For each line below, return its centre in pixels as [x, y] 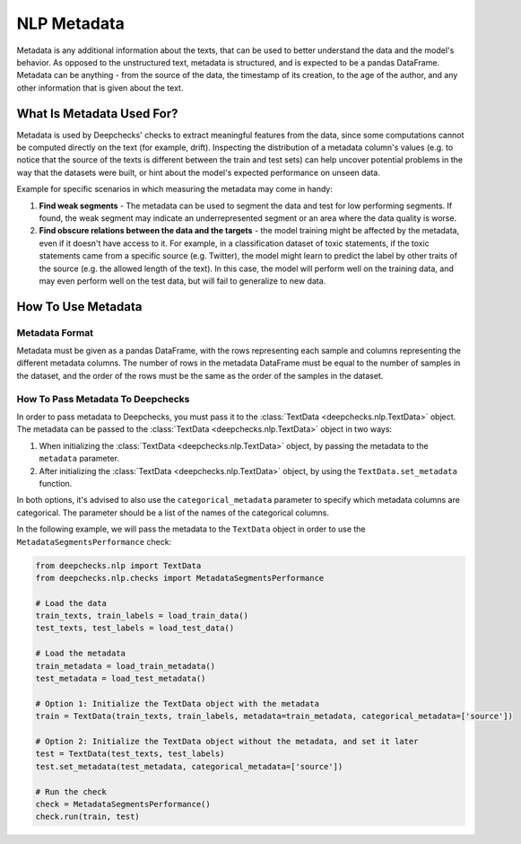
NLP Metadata [70, 23]
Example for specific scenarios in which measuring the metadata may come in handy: [175, 189]
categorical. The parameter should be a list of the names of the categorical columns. [173, 513]
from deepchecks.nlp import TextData [118, 565]
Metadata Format [55, 332]
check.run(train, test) [88, 817]
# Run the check [71, 791]
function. [56, 483]
